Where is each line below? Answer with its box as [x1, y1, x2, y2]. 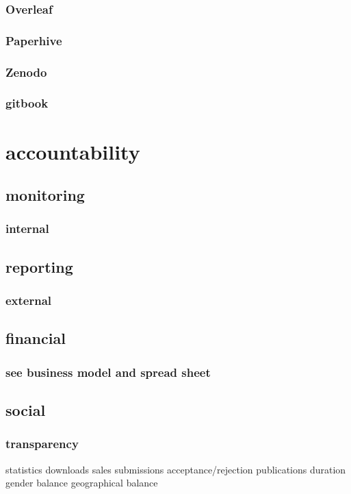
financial [5, 328, 66, 349]
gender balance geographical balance [5, 476, 158, 490]
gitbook [5, 95, 49, 112]
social [5, 399, 46, 421]
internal [5, 220, 49, 237]
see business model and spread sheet [5, 363, 211, 380]
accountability [5, 137, 140, 165]
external [5, 292, 52, 309]
